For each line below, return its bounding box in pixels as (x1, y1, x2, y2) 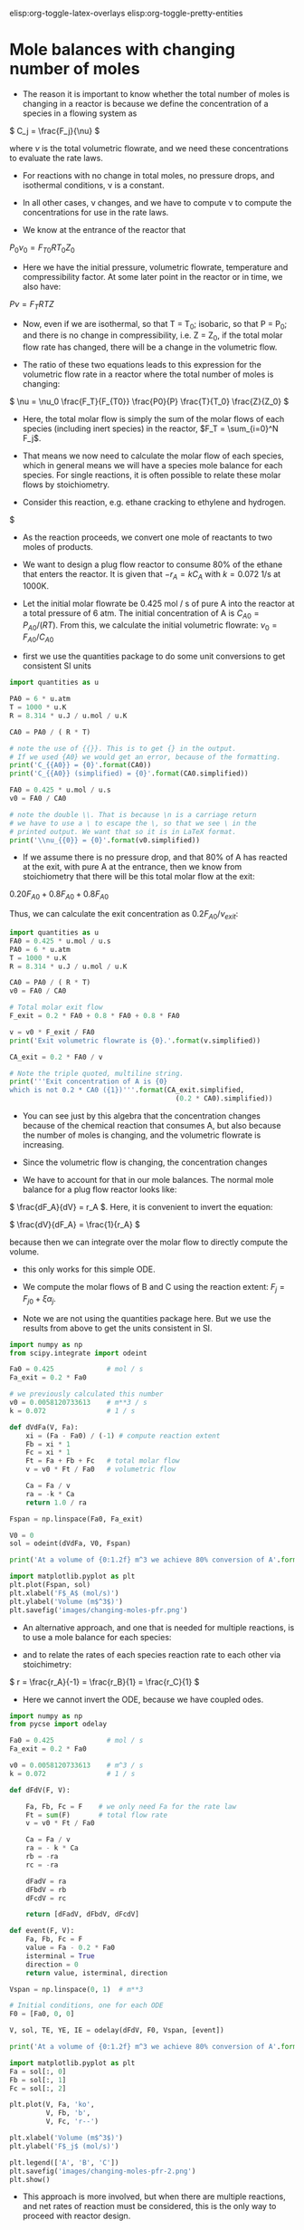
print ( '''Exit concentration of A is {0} (9, 1077, 168, 1086)
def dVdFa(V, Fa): (9, 1422, 79, 1432)
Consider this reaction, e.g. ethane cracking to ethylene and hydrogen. (22, 497, 287, 508)
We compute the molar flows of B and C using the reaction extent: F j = (22, 1282, 285, 1294)
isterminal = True (25, 1951, 95, 1960)
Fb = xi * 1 (25, 1439, 71, 1448)
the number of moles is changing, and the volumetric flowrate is (22, 1129, 261, 1140)
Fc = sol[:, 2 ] (9, 2083, 67, 2093)
